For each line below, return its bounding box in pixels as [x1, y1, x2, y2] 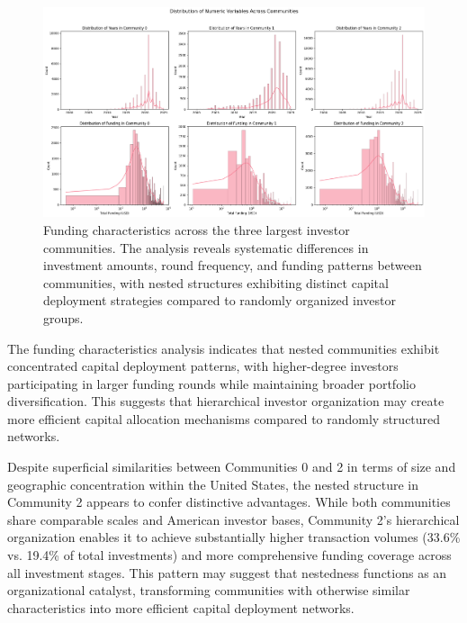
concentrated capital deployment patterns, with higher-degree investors [7, 357, 399, 375]
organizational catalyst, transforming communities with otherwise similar [7, 581, 410, 600]
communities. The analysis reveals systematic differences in [43, 238, 369, 257]
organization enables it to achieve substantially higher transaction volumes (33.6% [7, 528, 461, 546]
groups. [43, 308, 84, 327]
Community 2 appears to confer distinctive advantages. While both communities [7, 492, 451, 511]
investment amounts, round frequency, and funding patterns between [43, 256, 422, 275]
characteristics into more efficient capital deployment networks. [7, 598, 355, 617]
